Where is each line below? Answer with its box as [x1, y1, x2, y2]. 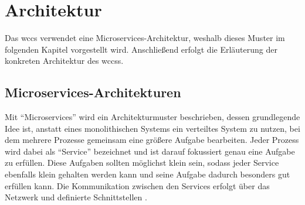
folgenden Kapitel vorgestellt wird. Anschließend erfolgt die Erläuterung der [5, 43, 277, 55]
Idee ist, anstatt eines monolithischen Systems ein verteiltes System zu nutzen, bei [5, 122, 300, 134]
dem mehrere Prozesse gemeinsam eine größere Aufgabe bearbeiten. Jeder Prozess [5, 134, 299, 146]
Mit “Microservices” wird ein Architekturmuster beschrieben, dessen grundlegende [5, 111, 300, 123]
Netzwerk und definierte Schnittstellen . [5, 191, 147, 203]
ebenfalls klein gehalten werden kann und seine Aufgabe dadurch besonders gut [5, 168, 290, 180]
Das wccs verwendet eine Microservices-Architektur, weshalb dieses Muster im [5, 32, 285, 44]
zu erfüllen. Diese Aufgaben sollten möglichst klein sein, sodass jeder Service [5, 156, 279, 169]
